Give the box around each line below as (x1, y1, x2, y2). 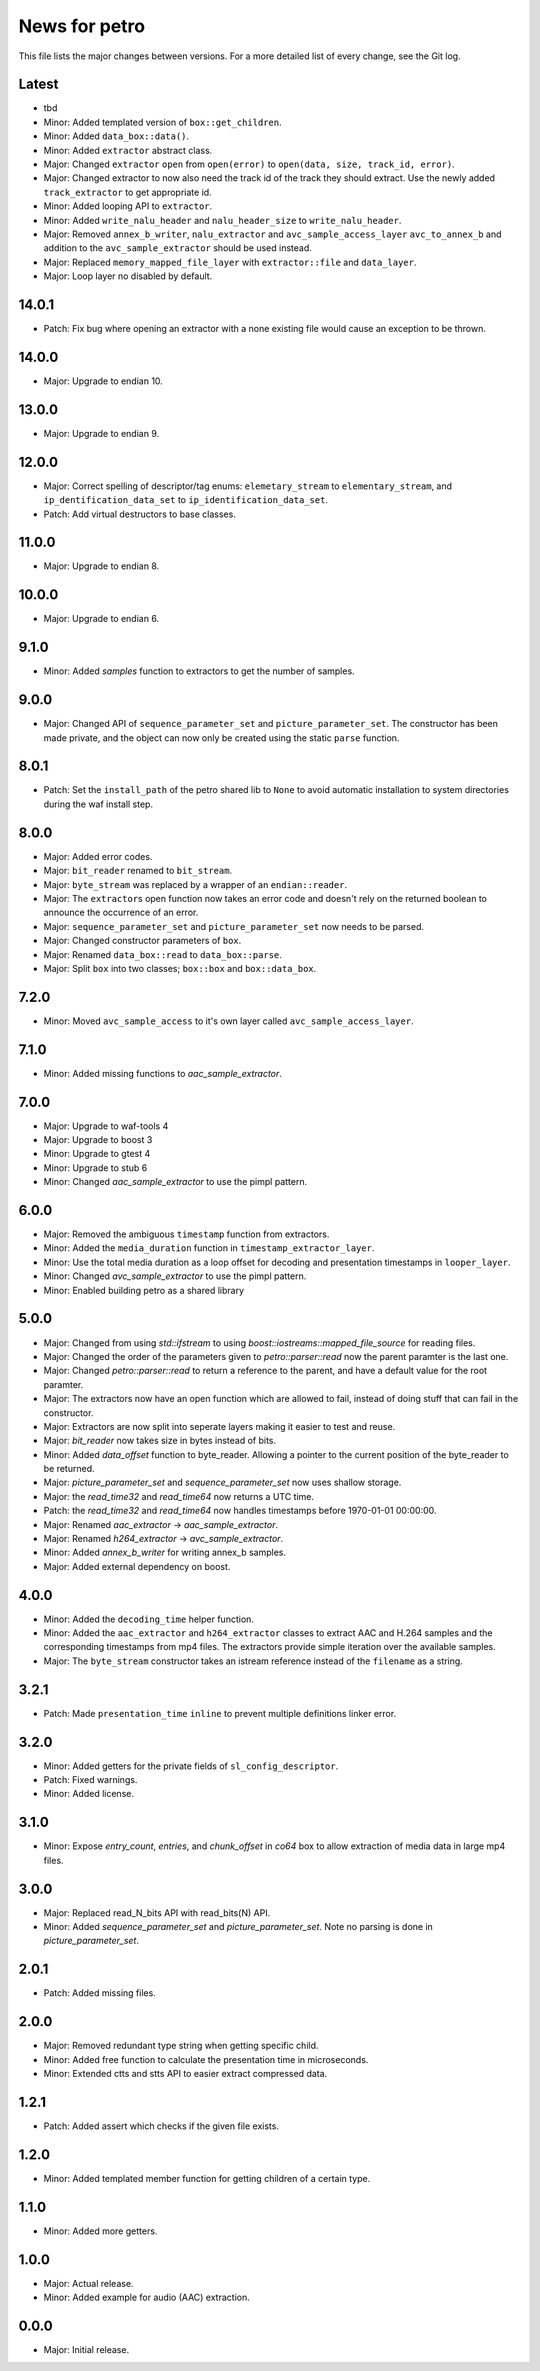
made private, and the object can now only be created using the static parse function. (43, 731, 400, 744)
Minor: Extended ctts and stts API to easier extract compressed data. (43, 2068, 328, 2080)
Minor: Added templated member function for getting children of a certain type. (43, 2172, 371, 2184)
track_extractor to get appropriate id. (43, 186, 212, 198)
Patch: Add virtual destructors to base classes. (43, 508, 237, 520)
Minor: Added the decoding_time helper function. (43, 1613, 255, 1625)
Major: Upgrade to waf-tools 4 (43, 1120, 169, 1132)
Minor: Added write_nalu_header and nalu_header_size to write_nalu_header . (43, 214, 402, 226)
